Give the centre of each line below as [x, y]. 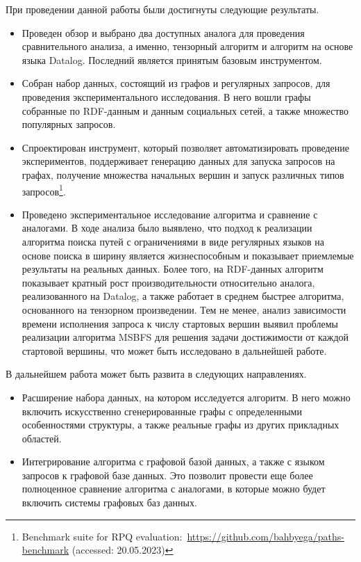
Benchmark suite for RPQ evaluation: [102, 536]
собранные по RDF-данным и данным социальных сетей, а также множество [185, 110]
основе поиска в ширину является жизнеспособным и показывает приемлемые [188, 255]
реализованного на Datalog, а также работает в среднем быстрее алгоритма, [183, 296]
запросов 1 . [44, 190]
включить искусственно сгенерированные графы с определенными [162, 411]
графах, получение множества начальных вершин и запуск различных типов [183, 174]
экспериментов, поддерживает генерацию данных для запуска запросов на [178, 161]
